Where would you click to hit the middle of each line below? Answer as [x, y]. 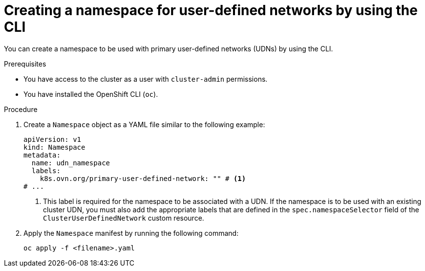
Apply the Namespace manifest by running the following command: [131, 233]
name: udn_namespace [71, 163]
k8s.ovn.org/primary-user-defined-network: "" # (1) [143, 178]
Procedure [21, 109]
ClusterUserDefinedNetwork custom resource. [124, 218]
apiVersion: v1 [53, 139]
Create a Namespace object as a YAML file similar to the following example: [144, 124]
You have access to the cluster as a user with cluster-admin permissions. [146, 79]
